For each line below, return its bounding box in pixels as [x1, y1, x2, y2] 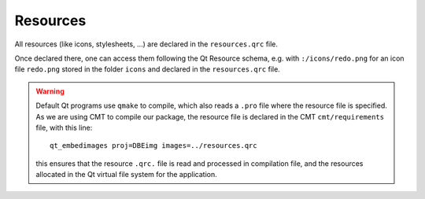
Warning [35, 87, 65, 96]
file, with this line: [35, 123, 93, 132]
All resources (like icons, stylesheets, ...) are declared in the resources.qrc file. [14, 39, 279, 49]
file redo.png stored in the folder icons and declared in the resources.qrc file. [14, 64, 281, 74]
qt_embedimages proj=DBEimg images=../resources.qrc [50, 142, 257, 150]
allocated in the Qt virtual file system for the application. [35, 170, 218, 179]
